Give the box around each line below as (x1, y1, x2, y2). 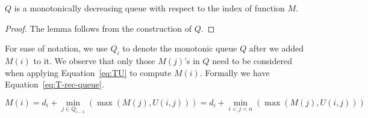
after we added (249, 42, 304, 55)
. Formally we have (199, 66, 270, 78)
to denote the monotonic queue (122, 42, 237, 55)
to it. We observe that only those (33, 54, 155, 66)
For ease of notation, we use (5, 42, 108, 55)
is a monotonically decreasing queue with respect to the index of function (14, 2, 285, 14)
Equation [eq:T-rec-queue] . (5, 78, 104, 90)
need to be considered (212, 54, 292, 66)
